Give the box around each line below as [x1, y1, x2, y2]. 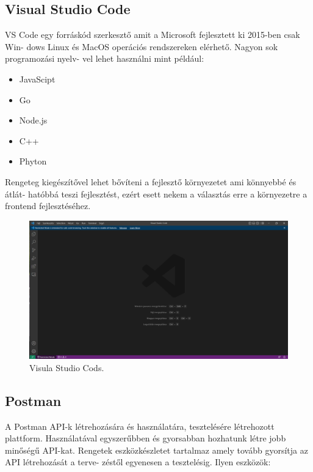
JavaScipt [19, 72, 56, 85]
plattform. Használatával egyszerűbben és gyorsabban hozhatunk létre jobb [5, 432, 286, 444]
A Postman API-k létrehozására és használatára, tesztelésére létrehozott [5, 419, 275, 432]
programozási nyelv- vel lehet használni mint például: [5, 52, 204, 65]
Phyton [19, 155, 47, 168]
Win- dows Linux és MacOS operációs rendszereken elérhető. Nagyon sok [5, 40, 278, 53]
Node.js [19, 114, 48, 127]
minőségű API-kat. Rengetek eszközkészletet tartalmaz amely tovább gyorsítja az [5, 443, 308, 456]
